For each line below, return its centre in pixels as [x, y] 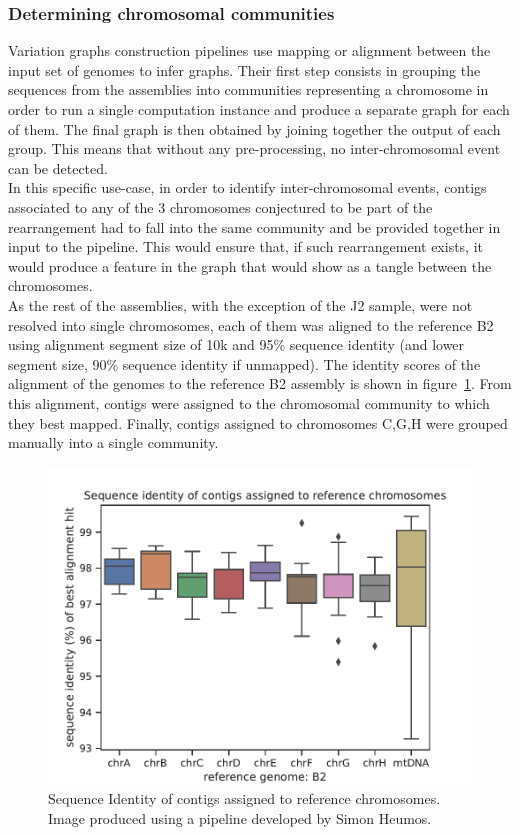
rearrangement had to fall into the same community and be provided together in [254, 226]
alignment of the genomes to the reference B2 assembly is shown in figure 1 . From [260, 383]
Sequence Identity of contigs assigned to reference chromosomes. [244, 798]
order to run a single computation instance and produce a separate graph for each [259, 109]
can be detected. [58, 167]
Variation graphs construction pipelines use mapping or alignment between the [249, 50]
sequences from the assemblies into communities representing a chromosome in [248, 89]
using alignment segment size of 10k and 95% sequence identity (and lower [236, 344]
